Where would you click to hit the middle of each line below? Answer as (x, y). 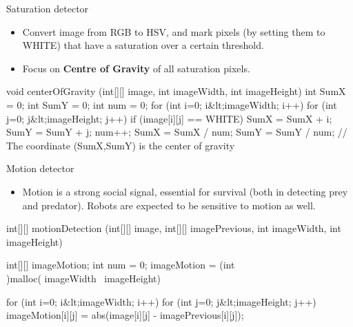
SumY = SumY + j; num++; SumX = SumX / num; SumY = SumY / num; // (177, 132)
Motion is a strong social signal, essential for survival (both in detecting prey (185, 191)
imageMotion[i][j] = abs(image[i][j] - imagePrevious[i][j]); (125, 315)
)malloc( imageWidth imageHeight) (83, 278)
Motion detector (40, 168)
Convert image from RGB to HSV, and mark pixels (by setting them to (174, 31)
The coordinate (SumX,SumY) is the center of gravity (121, 145)
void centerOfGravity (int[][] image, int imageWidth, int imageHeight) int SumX (176, 91)
